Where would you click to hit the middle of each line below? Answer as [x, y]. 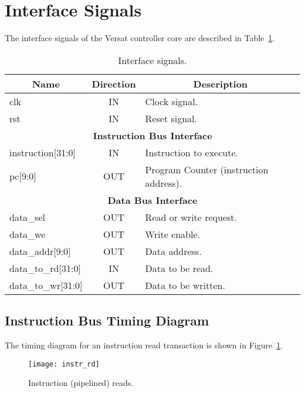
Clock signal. [172, 101]
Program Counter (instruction [207, 169]
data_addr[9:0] [40, 251]
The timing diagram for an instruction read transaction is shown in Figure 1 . [144, 345]
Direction [114, 83]
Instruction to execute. [192, 152]
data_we [28, 234]
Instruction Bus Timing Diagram [107, 320]
